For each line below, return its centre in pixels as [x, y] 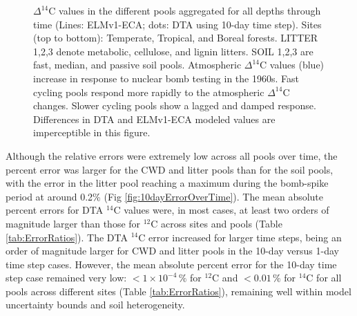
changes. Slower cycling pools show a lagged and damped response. [175, 105]
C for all [324, 278]
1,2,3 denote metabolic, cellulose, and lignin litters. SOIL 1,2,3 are [173, 51]
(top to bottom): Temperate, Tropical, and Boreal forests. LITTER [176, 38]
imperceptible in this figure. [92, 132]
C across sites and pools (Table [216, 223]
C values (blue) [292, 65]
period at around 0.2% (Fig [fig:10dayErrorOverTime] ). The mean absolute [165, 196]
